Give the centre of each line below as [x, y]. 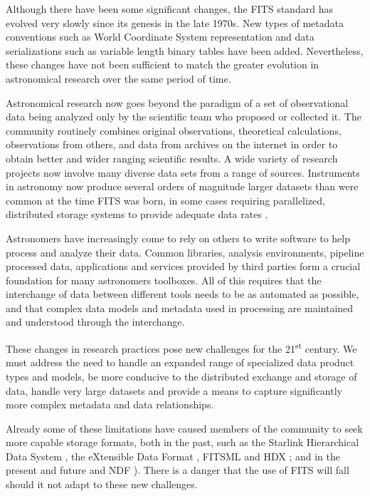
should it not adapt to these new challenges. [102, 484]
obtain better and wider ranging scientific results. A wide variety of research [172, 158]
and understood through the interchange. [95, 322]
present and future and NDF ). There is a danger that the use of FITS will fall [178, 470]
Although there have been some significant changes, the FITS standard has [169, 9]
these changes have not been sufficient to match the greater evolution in [163, 64]
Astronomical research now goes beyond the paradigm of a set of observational [177, 102]
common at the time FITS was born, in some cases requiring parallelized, [166, 200]
